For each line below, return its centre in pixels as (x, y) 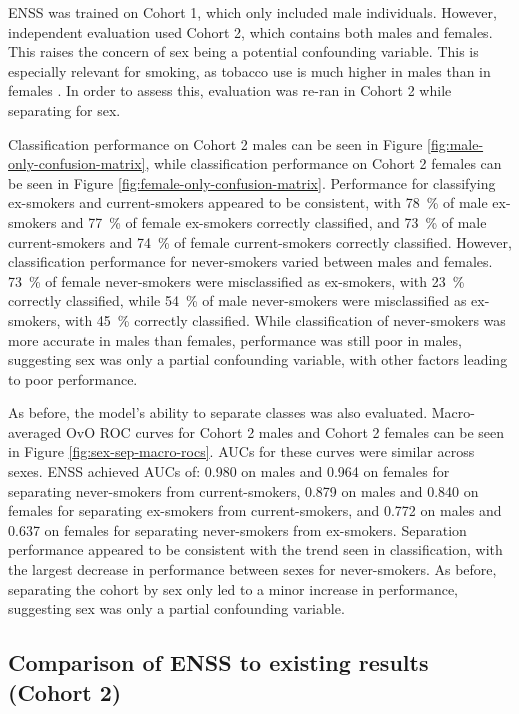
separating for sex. (64, 109)
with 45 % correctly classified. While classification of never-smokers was (285, 319)
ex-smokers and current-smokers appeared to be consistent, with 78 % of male (248, 202)
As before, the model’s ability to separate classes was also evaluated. (218, 412)
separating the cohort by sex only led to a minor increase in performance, (233, 588)
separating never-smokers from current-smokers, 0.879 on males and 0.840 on (243, 490)
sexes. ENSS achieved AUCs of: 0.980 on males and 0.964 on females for (229, 471)
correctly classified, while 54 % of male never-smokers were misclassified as (237, 300)
